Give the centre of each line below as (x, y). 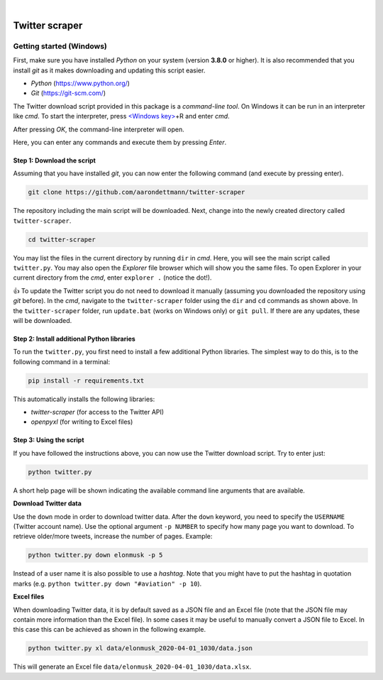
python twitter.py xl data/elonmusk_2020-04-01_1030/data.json (140, 648)
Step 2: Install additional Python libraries (74, 339)
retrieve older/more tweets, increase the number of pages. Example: (113, 537)
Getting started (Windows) (60, 46)
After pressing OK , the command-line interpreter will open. (99, 129)
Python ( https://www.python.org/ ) (81, 83)
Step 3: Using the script (49, 440)
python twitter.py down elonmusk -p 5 (95, 555)
